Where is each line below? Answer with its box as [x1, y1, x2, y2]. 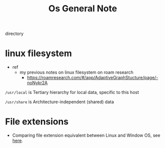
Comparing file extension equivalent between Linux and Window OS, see [12, 132, 161, 138]
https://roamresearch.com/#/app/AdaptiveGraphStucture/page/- [27, 75, 159, 81]
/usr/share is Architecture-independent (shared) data [5, 99, 114, 105]
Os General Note [48, 3, 117, 14]
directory [5, 30, 24, 37]
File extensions [5, 116, 69, 127]
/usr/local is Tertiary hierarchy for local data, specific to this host [5, 89, 139, 95]
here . [12, 138, 23, 144]
